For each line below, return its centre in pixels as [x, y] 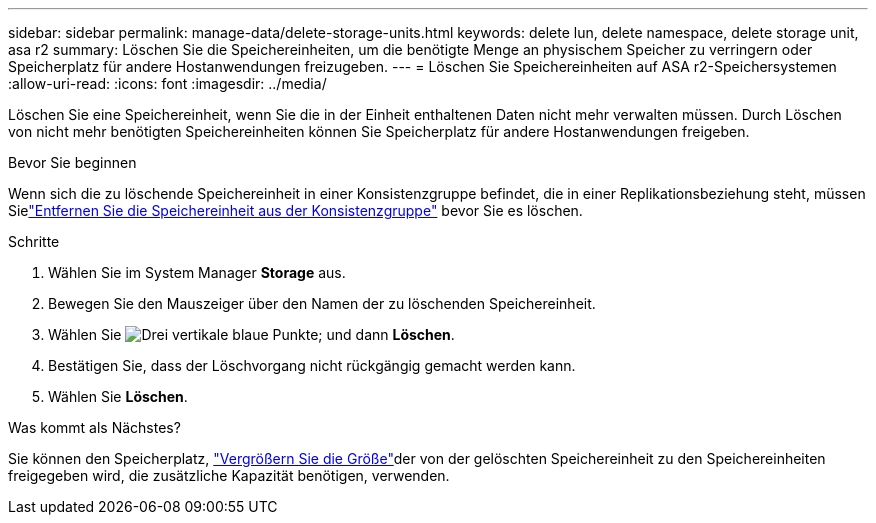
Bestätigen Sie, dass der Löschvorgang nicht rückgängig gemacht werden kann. [312, 365]
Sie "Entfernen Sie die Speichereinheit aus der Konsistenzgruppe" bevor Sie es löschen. [295, 210]
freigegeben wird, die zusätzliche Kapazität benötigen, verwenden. [229, 475]
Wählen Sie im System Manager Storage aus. [197, 272]
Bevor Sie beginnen [72, 162]
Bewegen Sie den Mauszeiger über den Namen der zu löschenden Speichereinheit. [322, 303]
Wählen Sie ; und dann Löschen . [251, 334]
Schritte [34, 241]
